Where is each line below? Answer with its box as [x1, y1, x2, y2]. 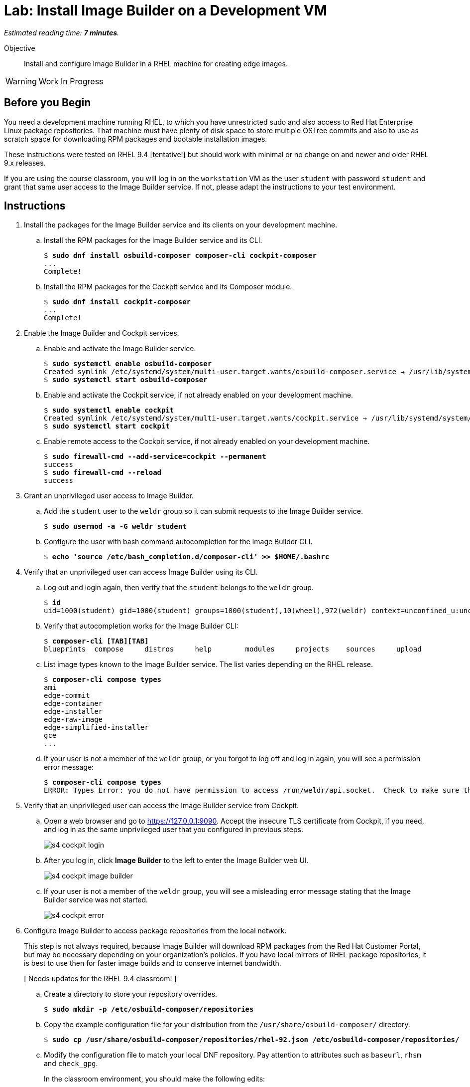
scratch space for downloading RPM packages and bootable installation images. [4, 134, 267, 143]
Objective [4, 43, 35, 52]
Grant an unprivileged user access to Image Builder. [24, 491, 194, 500]
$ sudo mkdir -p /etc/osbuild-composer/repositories [44, 1005, 254, 1014]
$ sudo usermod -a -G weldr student [44, 522, 187, 531]
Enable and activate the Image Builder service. [44, 344, 196, 353]
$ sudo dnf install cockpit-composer [44, 298, 191, 306]
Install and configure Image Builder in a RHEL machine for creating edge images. [24, 59, 288, 68]
